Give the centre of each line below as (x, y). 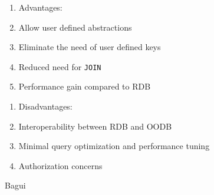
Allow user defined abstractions (75, 27)
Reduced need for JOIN (60, 66)
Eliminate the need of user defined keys (90, 47)
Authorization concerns (60, 165)
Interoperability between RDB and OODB (95, 126)
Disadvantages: (45, 106)
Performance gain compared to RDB (85, 86)
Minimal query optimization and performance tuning (114, 146)
